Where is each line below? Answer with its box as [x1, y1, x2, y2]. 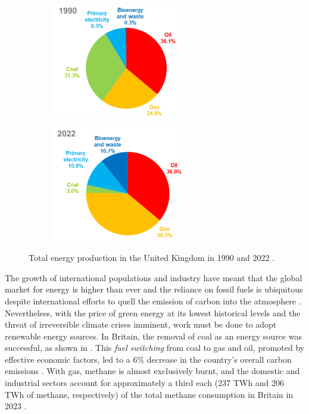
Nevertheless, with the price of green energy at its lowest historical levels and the [5, 306, 301, 319]
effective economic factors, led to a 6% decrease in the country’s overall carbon [5, 353, 292, 365]
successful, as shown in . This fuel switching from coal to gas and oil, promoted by [5, 341, 305, 354]
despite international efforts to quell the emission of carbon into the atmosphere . [5, 294, 301, 307]
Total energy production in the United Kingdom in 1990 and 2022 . [29, 251, 275, 264]
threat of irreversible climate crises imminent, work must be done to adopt [5, 318, 277, 331]
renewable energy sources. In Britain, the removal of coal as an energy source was [5, 329, 302, 342]
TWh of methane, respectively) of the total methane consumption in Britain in [5, 388, 294, 400]
